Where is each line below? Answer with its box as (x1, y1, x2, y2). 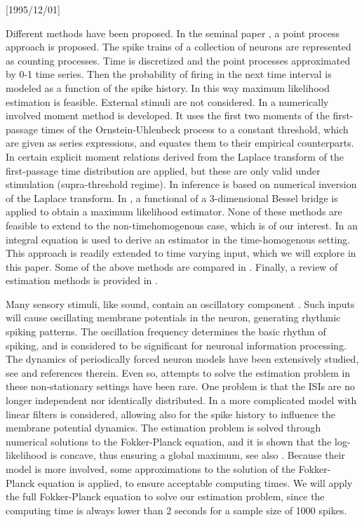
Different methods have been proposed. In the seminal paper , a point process (6, 25, 339, 40)
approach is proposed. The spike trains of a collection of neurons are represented (6, 39, 351, 54)
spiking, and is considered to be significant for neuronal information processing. (6, 337, 347, 352)
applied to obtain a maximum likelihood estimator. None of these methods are (6, 204, 342, 219)
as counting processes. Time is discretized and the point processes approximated (6, 53, 351, 67)
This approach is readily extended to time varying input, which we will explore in (6, 246, 356, 260)
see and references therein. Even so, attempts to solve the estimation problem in (6, 365, 351, 380)
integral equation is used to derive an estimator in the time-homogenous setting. (6, 232, 351, 246)
